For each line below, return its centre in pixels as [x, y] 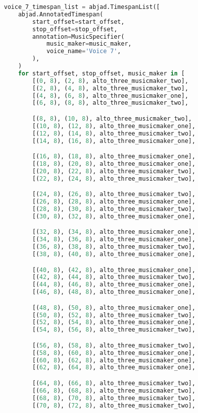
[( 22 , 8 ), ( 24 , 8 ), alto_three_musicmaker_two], [114, 178]
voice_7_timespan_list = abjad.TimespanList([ [82, 7]
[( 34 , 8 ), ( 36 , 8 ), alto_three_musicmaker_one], [114, 240]
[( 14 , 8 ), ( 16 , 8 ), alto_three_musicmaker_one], [114, 141]
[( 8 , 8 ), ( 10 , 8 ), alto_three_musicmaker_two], [112, 118]
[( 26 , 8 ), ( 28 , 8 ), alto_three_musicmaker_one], [114, 202]
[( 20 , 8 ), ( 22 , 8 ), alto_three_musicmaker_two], [114, 171]
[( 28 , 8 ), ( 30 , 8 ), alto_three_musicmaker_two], [114, 209]
